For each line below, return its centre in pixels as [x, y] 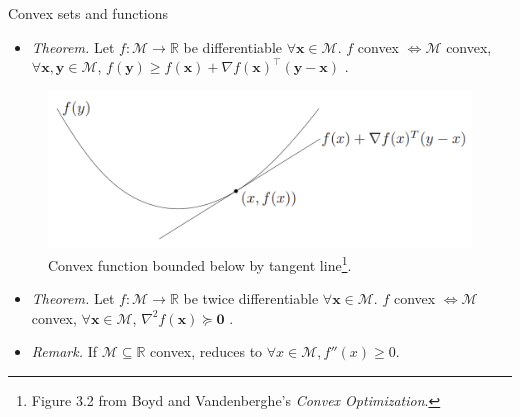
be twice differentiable [251, 298]
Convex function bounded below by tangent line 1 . [200, 263]
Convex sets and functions [88, 13]
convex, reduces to [206, 351]
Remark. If [64, 351]
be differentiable [232, 46]
